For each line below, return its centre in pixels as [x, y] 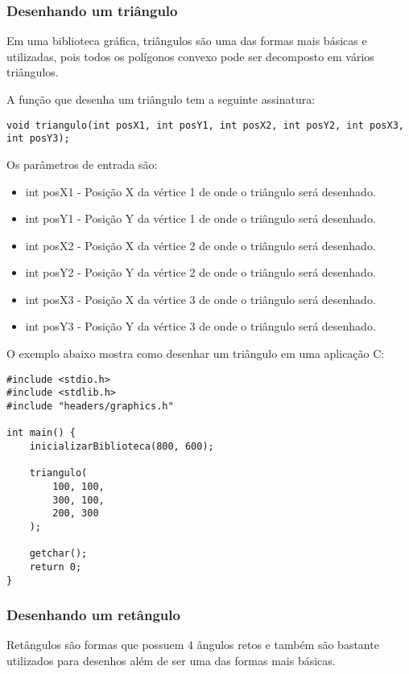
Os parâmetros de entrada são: [82, 164]
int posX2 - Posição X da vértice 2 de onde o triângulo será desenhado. [200, 245]
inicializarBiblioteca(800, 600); [122, 446]
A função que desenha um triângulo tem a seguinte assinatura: [161, 99]
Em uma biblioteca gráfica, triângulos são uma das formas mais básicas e [187, 41]
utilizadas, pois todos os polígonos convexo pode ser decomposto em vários [190, 56]
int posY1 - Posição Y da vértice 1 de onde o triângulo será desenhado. [200, 218]
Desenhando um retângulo [93, 615]
